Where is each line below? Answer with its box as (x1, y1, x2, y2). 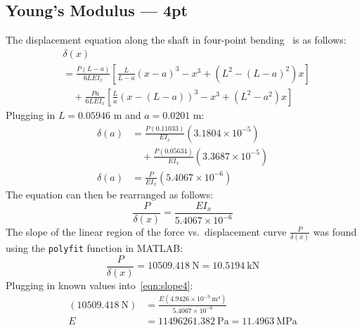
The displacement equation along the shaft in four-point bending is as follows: (6, 32, 347, 47)
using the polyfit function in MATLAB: (6, 241, 183, 255)
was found (313, 224, 357, 239)
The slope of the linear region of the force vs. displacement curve (6, 224, 287, 239)
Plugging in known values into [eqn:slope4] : (6, 277, 193, 292)
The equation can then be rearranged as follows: (6, 187, 214, 202)
